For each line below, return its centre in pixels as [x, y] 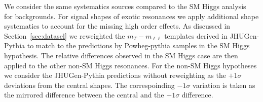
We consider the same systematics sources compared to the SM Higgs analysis [125, 6]
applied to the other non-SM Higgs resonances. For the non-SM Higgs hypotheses [130, 65]
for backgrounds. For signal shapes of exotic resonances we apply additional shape [131, 16]
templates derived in [196, 35]
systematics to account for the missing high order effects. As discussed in [117, 26]
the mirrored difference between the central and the [84, 95]
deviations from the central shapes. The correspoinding [89, 85]
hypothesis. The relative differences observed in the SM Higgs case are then [121, 55]
